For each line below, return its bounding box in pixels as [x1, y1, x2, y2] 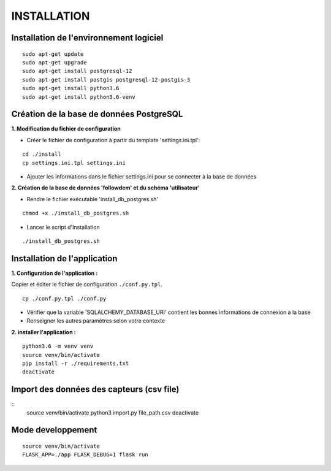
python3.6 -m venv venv [22, 343, 94, 350]
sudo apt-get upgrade [22, 59, 87, 66]
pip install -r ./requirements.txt [22, 359, 129, 367]
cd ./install [22, 151, 61, 158]
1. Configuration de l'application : [11, 269, 98, 277]
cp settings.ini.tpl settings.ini [22, 159, 126, 166]
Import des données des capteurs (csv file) [11, 384, 180, 395]
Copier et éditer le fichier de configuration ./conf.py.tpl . [11, 281, 162, 288]
